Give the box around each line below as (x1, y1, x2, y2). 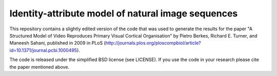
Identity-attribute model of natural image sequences (9, 8, 238, 19)
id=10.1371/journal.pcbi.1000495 (9, 47, 77, 53)
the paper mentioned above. (9, 64, 69, 70)
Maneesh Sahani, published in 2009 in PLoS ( (9, 40, 106, 46)
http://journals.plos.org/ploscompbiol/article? (105, 40, 201, 46)
